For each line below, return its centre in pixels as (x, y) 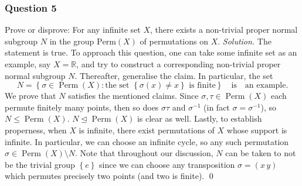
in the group (72, 41)
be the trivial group (40, 164)
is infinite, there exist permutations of (147, 130)
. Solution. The (245, 41)
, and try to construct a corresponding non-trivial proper (179, 64)
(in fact (217, 107)
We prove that (30, 96)
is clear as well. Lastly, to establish (199, 118)
